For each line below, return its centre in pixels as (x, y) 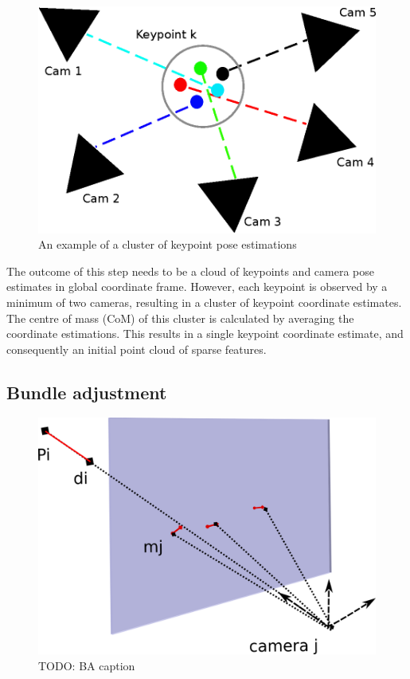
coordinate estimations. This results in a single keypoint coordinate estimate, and (205, 334)
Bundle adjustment (87, 392)
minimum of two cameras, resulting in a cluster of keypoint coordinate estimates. (204, 302)
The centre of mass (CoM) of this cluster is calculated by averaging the (180, 318)
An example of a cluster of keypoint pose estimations (168, 244)
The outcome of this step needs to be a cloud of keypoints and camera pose (190, 271)
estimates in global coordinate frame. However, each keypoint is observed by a (197, 287)
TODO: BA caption (87, 665)
